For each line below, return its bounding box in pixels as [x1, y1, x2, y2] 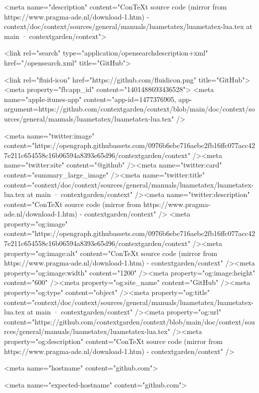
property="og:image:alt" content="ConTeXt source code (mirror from [4, 247, 218, 258]
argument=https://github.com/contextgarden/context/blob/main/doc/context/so [4, 103, 255, 114]
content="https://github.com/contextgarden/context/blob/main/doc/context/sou [4, 316, 255, 326]
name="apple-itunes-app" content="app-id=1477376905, [4, 93, 176, 104]
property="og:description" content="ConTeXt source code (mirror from [4, 336, 223, 346]
